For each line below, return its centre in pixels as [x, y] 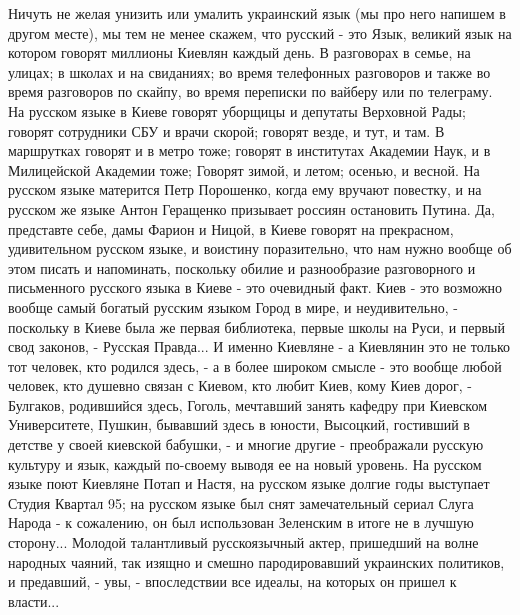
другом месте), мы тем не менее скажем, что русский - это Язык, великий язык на [260, 32]
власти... [34, 600]
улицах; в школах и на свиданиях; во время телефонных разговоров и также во [249, 71]
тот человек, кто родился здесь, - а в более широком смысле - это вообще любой [255, 365]
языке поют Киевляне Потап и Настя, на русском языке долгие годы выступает [249, 483]
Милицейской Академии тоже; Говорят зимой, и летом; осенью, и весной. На [244, 169]
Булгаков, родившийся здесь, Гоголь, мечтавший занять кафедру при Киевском [248, 404]
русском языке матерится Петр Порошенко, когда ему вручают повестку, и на [245, 189]
